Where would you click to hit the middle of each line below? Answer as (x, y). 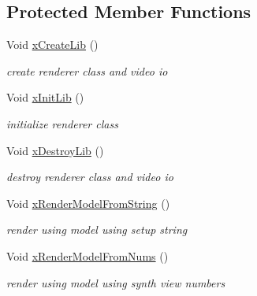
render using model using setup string (97, 229)
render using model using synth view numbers (116, 282)
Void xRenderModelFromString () (88, 203)
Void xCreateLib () (52, 44)
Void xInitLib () (45, 97)
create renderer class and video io (87, 70)
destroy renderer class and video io (90, 177)
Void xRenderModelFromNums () (88, 255)
